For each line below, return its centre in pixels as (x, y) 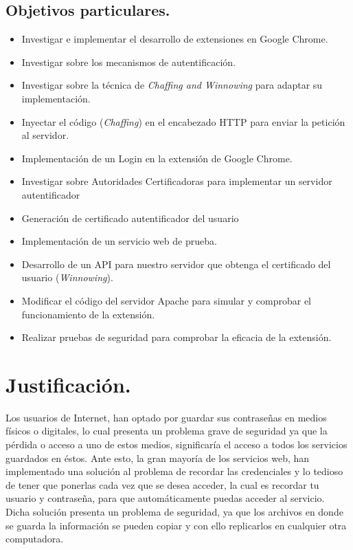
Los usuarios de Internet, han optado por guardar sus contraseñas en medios (166, 417)
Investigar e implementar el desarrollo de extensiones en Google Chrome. (175, 39)
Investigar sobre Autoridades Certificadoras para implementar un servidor (177, 181)
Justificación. (68, 384)
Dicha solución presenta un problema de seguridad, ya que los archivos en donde (174, 511)
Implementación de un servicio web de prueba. (119, 241)
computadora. (35, 539)
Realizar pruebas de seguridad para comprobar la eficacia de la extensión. (176, 337)
